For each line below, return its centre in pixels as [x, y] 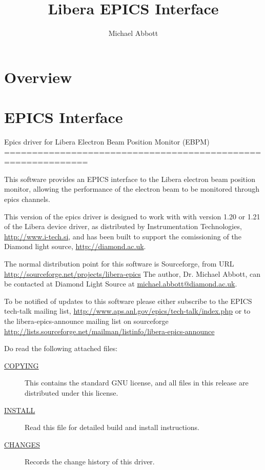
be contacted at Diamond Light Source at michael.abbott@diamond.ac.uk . [121, 284]
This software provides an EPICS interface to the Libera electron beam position [130, 179]
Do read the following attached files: [61, 348]
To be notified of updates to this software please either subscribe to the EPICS [128, 301]
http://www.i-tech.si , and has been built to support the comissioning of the [123, 236]
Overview [38, 77]
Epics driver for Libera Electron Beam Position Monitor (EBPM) [107, 142]
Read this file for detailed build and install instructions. [112, 427]
